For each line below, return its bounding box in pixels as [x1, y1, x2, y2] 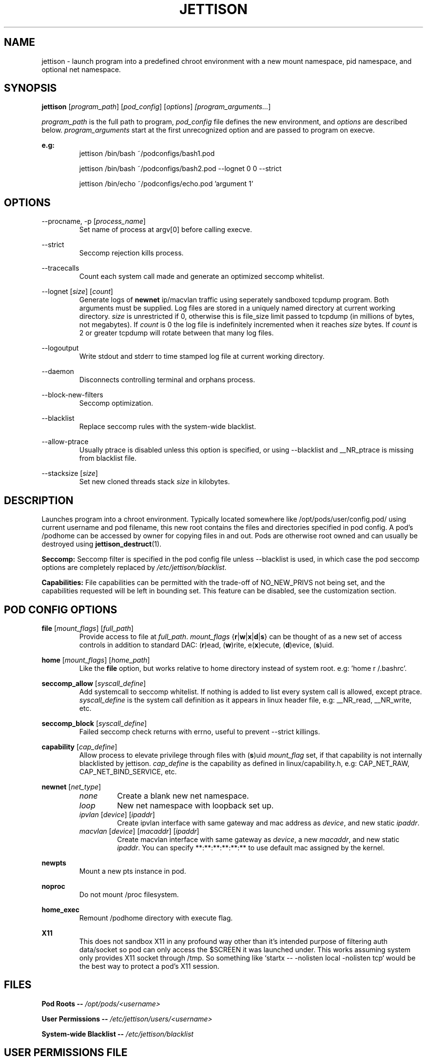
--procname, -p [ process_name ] [41, 217, 146, 226]
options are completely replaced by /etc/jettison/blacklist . [41, 563, 227, 572]
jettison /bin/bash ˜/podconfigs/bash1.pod [79, 149, 215, 158]
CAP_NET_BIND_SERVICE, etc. [79, 767, 177, 776]
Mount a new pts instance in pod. [79, 866, 186, 875]
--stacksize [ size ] [41, 469, 98, 478]
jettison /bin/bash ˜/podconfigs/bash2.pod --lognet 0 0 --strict [79, 164, 282, 173]
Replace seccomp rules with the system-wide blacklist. [79, 422, 256, 431]
